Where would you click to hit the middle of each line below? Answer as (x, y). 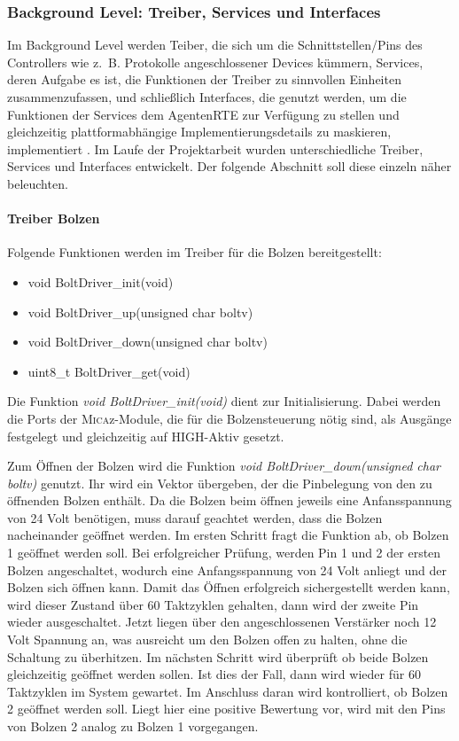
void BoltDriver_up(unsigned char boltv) (140, 312)
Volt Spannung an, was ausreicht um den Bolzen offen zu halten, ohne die (207, 640)
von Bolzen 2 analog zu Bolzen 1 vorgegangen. (133, 726)
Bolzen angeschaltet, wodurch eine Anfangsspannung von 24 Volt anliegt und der (227, 569)
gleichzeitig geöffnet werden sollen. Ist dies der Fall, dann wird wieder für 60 (214, 674)
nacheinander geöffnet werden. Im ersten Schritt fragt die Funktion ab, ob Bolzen (228, 535)
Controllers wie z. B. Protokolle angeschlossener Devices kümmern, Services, (215, 62)
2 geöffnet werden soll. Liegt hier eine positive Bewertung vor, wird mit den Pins (226, 709)
